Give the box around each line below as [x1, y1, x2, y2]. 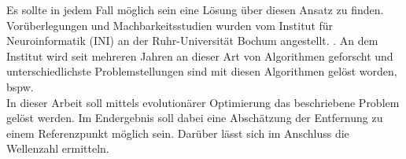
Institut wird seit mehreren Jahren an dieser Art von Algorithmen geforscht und [6, 47, 393, 64]
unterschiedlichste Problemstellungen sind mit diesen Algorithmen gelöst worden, [6, 63, 397, 79]
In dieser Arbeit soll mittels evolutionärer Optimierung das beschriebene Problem [6, 94, 400, 110]
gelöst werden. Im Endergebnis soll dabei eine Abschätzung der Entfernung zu [6, 109, 383, 126]
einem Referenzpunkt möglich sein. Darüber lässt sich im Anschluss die [6, 124, 349, 141]
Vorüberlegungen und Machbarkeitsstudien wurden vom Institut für [6, 17, 334, 33]
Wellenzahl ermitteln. [6, 140, 109, 157]
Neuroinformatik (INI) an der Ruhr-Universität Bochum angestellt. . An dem [6, 32, 378, 49]
